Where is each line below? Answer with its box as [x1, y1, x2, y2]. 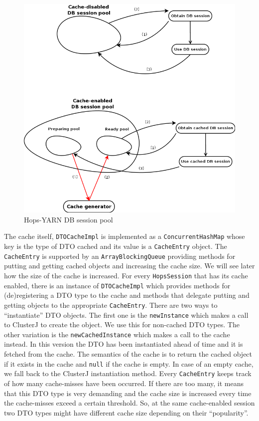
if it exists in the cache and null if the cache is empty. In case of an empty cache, [4, 358, 254, 369]
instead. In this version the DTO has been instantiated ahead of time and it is [4, 339, 243, 349]
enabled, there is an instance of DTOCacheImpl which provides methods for [4, 280, 231, 290]
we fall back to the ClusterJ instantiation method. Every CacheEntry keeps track [4, 368, 252, 379]
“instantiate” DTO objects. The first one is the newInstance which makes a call [4, 309, 249, 320]
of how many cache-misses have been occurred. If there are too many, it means [4, 378, 244, 388]
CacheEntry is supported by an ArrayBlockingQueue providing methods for [4, 250, 236, 261]
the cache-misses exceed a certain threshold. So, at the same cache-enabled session [4, 398, 255, 408]
